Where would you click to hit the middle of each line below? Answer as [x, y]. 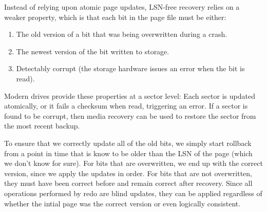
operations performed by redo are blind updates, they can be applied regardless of [133, 193]
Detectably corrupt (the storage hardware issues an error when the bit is [130, 68]
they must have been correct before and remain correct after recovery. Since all [128, 183]
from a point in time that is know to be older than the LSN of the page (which [128, 153]
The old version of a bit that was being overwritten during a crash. [122, 34]
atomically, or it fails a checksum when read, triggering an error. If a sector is [126, 106]
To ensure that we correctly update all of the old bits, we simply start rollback [128, 143]
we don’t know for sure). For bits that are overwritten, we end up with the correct [133, 163]
